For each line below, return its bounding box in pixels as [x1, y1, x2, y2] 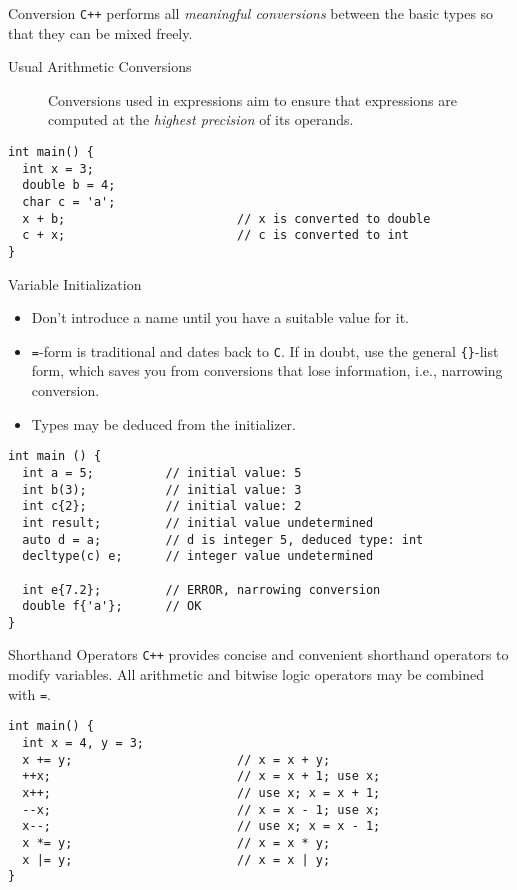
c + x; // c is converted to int [22, 228, 409, 243]
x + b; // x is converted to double [22, 211, 431, 226]
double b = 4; [22, 178, 116, 193]
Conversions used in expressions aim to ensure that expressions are [48, 89, 457, 110]
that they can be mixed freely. [8, 22, 193, 43]
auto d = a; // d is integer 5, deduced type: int [22, 532, 424, 547]
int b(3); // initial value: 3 [22, 482, 302, 497]
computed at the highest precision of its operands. [48, 109, 354, 130]
